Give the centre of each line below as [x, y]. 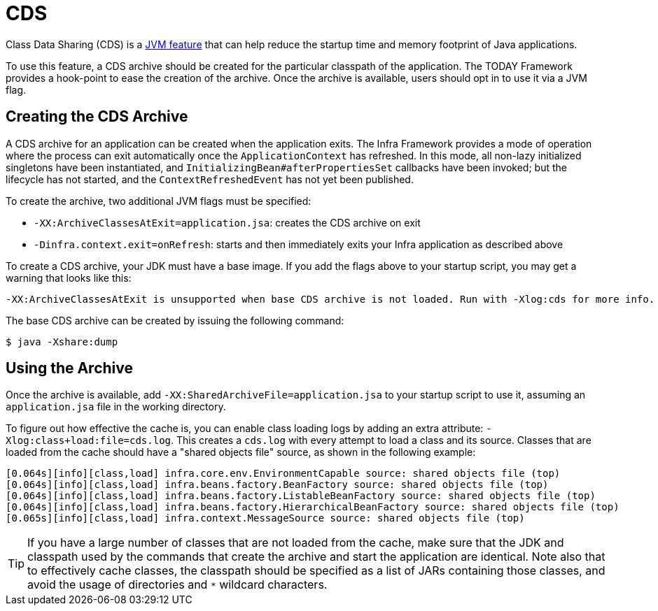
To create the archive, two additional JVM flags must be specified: [159, 201]
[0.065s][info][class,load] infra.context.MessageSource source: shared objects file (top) [265, 518]
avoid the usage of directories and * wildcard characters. [177, 585]
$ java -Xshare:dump [62, 342]
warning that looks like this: [69, 278]
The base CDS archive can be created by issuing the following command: [175, 320]
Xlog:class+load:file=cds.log [89, 441]
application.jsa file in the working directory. [116, 407]
